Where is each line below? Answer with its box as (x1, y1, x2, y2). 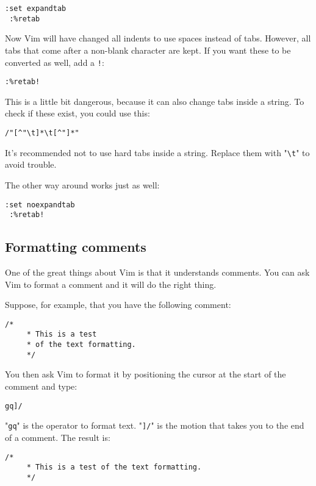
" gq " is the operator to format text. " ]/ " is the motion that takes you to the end (5, 419, 304, 432)
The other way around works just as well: (5, 178, 160, 191)
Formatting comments (5, 237, 146, 256)
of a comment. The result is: (5, 431, 110, 443)
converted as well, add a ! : (5, 55, 104, 68)
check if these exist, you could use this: (5, 107, 150, 120)
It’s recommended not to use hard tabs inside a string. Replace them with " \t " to (5, 146, 310, 159)
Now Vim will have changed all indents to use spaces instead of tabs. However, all (5, 32, 311, 45)
